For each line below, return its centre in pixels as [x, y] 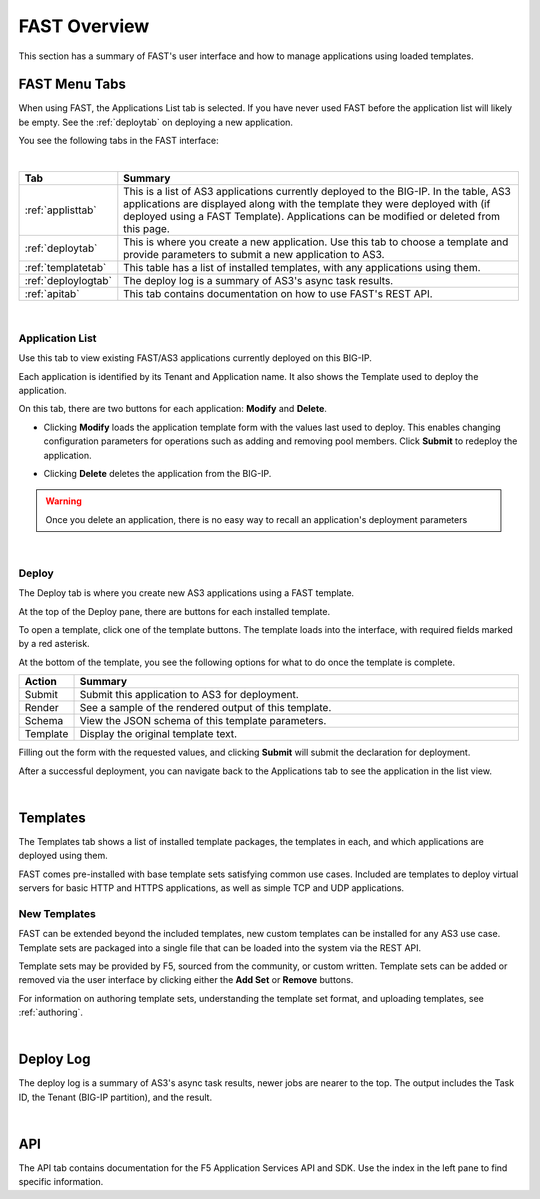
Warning [63, 501]
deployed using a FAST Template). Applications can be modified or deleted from [311, 217]
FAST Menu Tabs [72, 84]
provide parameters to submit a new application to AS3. [254, 255]
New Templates [57, 913]
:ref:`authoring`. [51, 1012]
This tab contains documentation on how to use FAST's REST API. [278, 294]
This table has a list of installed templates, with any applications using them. [302, 268]
